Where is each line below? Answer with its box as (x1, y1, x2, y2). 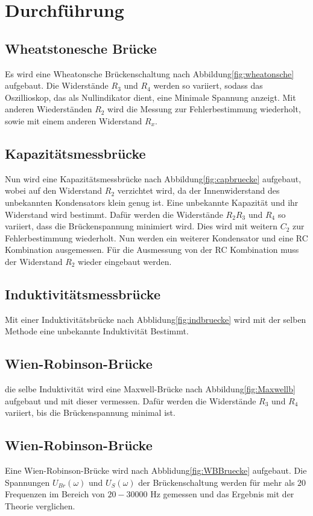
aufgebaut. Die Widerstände (5, 79, 109, 92)
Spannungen (5, 476, 50, 488)
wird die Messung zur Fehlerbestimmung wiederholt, (107, 103, 301, 115)
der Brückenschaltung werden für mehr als (138, 476, 295, 488)
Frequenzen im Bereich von (5, 488, 105, 500)
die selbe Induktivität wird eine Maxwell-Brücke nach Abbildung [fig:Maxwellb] (5, 383, 296, 395)
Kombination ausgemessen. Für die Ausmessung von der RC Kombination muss (5, 243, 299, 256)
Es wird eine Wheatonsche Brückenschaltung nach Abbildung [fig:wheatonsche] (5, 67, 294, 80)
